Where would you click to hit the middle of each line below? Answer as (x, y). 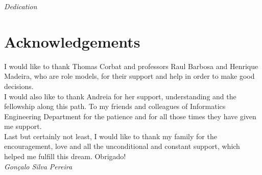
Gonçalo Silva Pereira (38, 166)
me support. (23, 126)
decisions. (19, 86)
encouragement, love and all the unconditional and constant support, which (122, 146)
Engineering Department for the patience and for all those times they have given (130, 116)
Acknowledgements (72, 41)
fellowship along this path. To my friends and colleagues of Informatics (115, 106)
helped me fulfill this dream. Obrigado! (65, 156)
